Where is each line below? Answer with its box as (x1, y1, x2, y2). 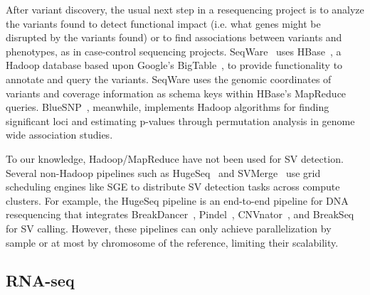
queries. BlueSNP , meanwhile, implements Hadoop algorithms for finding (6, 100, 329, 114)
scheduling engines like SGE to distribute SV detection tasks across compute (6, 179, 340, 194)
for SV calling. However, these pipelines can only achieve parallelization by (6, 220, 332, 235)
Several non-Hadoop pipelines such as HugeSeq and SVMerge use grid (6, 165, 321, 180)
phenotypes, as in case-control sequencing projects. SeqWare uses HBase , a (6, 43, 342, 58)
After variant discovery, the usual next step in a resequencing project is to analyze (6, 2, 364, 16)
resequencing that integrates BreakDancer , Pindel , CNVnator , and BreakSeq (6, 207, 354, 222)
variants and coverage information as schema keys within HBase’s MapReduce (6, 85, 347, 100)
